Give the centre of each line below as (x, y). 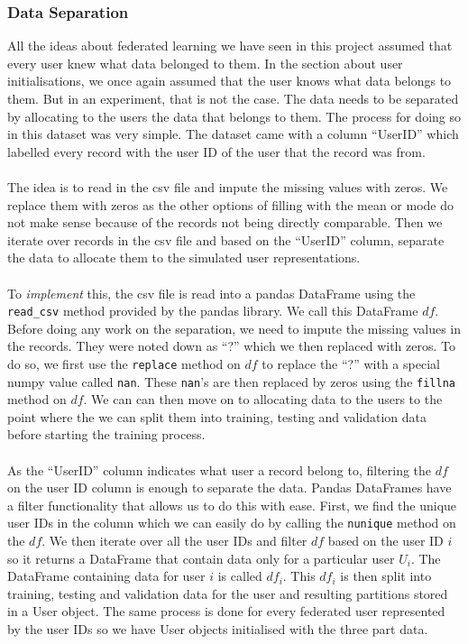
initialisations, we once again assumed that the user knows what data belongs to (229, 81)
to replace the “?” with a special (351, 363)
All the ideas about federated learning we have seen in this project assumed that (230, 46)
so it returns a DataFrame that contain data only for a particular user (201, 558)
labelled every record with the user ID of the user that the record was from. (216, 151)
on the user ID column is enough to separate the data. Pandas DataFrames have (229, 488)
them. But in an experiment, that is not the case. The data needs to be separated (233, 98)
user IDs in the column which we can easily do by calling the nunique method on (232, 523)
